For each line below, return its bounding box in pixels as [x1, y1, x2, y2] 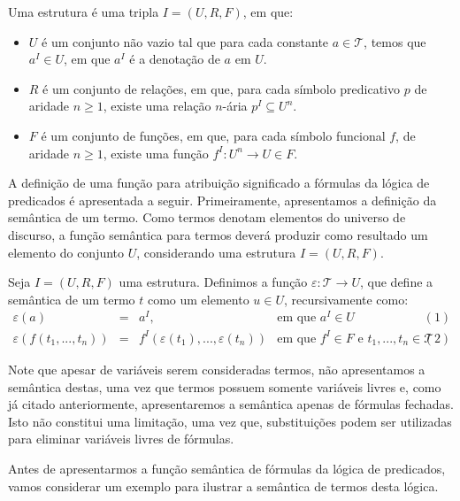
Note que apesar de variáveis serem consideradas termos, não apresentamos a [8, 359, 425, 378]
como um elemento [147, 289, 249, 308]
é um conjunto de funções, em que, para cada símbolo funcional [41, 126, 386, 144]
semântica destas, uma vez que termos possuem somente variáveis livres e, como [8, 377, 441, 396]
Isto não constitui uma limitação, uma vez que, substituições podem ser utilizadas [8, 412, 452, 430]
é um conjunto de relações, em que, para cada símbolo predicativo [42, 79, 401, 97]
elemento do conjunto [8, 243, 125, 261]
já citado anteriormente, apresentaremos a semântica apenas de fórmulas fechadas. [8, 395, 454, 413]
